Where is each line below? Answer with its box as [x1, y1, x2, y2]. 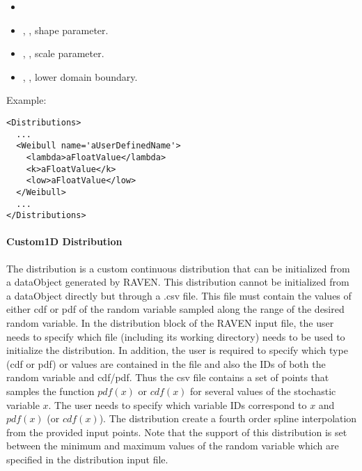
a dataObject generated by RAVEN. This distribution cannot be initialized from [6, 275, 349, 289]
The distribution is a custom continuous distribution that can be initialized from [6, 261, 350, 275]
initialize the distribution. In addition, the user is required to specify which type [6, 343, 348, 357]
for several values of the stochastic [190, 384, 336, 399]
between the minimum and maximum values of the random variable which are [6, 438, 339, 453]
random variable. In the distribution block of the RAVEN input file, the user [6, 316, 334, 330]
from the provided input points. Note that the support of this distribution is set [6, 424, 347, 439]
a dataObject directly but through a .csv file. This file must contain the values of [6, 288, 352, 302]
